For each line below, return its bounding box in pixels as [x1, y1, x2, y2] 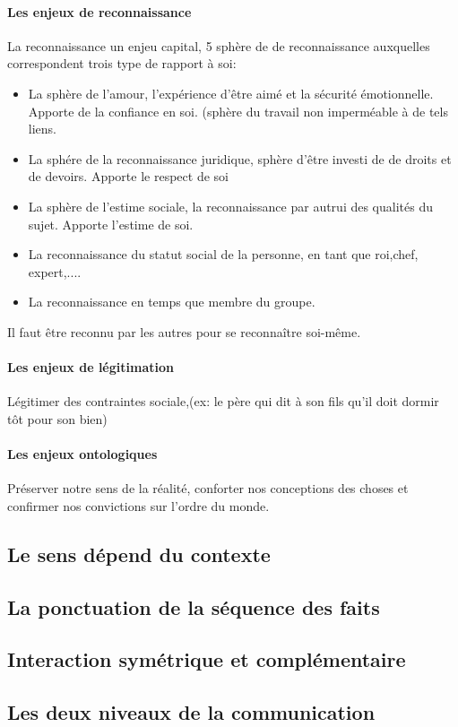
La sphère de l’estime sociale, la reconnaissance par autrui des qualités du [28, 196, 433, 215]
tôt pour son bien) [7, 409, 108, 428]
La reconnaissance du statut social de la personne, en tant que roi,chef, [28, 245, 419, 264]
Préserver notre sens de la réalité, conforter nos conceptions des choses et [7, 479, 409, 498]
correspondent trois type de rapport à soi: [7, 54, 237, 73]
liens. [28, 119, 56, 138]
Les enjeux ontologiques [7, 445, 158, 463]
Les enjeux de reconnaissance [7, 2, 192, 21]
